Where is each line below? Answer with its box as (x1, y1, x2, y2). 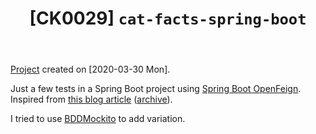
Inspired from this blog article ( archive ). (10, 93, 173, 106)
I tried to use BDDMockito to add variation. (10, 113, 186, 125)
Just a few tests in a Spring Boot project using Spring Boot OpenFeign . (10, 83, 302, 95)
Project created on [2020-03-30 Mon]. (10, 63, 171, 76)
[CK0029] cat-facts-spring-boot (29, 7, 307, 30)
